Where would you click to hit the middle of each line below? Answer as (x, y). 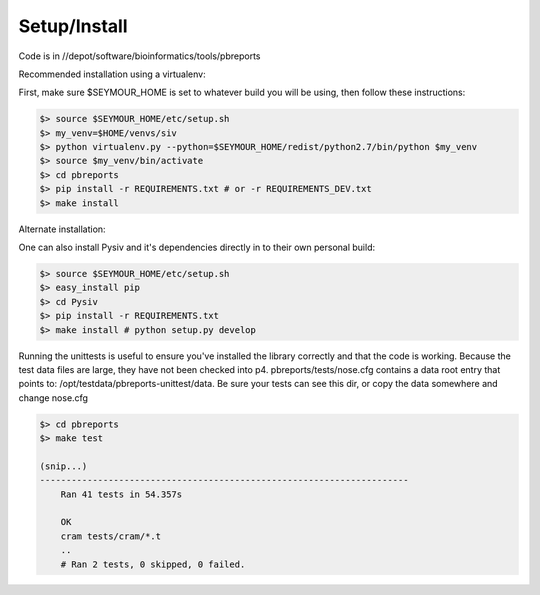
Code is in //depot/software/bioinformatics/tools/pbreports (139, 56)
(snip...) (63, 466)
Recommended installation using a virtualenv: (112, 74)
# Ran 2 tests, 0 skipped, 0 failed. (153, 564)
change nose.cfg (53, 397)
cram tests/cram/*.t (111, 536)
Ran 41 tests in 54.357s (121, 494)
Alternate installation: (62, 229)
